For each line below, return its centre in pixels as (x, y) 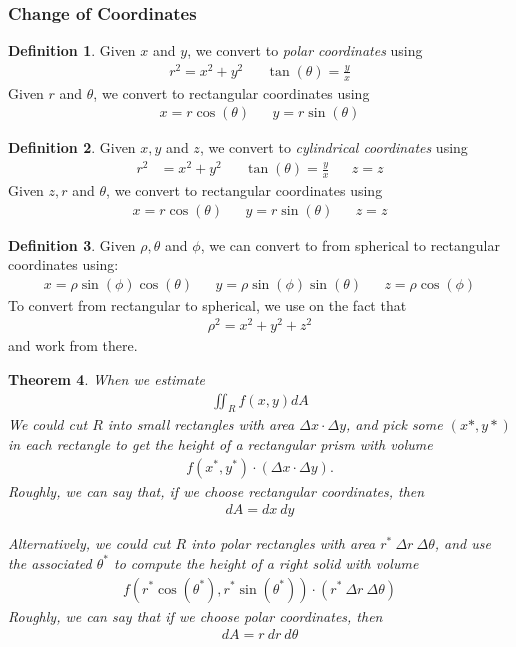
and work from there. (73, 345)
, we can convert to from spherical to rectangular (350, 244)
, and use (462, 543)
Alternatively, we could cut (89, 543)
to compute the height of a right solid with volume (266, 562)
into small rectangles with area (201, 424)
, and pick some (394, 424)
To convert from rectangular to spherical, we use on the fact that (207, 304)
